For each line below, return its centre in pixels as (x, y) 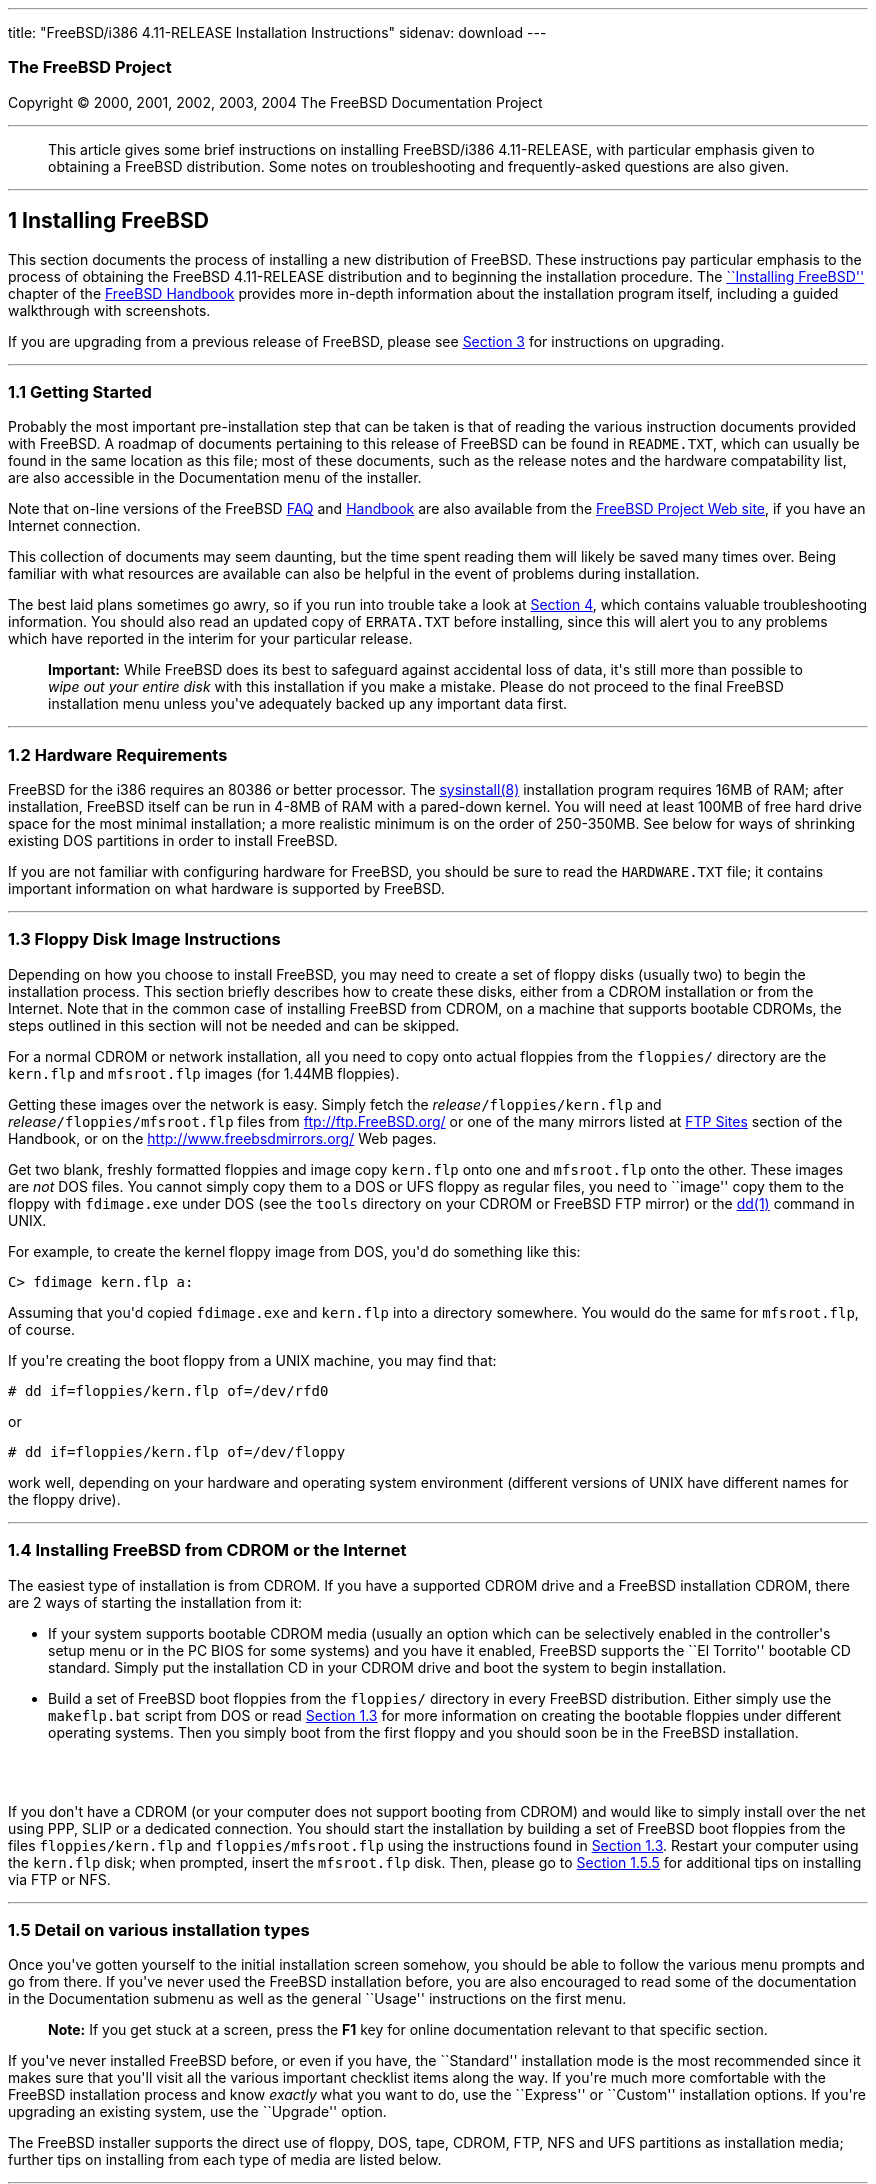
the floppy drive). (64, 1499)
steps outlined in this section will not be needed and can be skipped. (234, 1025)
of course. (42, 1329)
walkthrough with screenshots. (109, 310)
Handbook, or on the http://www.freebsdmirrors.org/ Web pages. (222, 1138)
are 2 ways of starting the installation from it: (155, 1602)
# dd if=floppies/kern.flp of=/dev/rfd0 (168, 1390)
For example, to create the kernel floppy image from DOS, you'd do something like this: (294, 1251)
